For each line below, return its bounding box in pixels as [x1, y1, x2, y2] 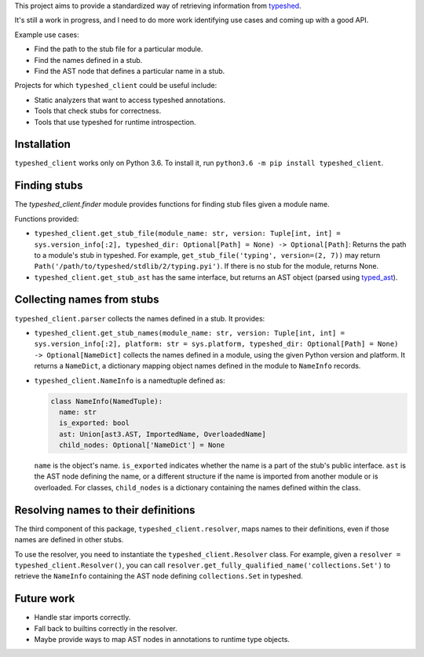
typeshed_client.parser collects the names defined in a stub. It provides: [14, 314, 265, 323]
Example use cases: [14, 30, 79, 39]
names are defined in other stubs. [14, 535, 124, 545]
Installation [14, 138, 71, 151]
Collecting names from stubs [14, 293, 159, 306]
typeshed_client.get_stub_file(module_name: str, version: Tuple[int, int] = [34, 229, 341, 238]
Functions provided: [14, 214, 79, 223]
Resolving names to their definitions [14, 503, 196, 516]
